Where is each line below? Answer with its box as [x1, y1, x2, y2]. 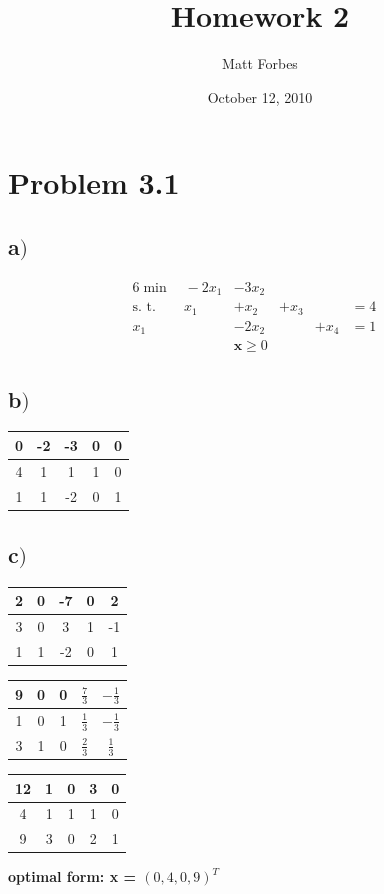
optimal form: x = [8, 866, 137, 887]
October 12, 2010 [207, 86, 313, 107]
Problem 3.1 [8, 162, 180, 203]
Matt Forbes [222, 53, 298, 74]
